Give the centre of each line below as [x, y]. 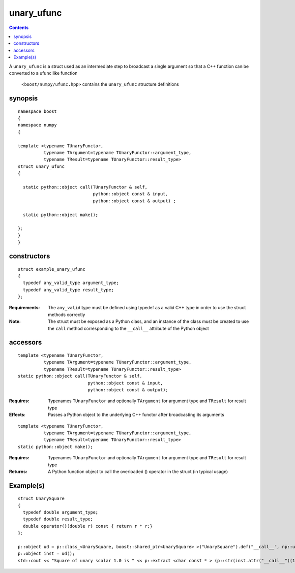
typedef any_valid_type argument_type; [71, 283]
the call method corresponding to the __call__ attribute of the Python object [128, 328]
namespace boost [37, 111]
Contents [19, 28]
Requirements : [25, 308]
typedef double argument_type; [60, 512]
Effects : [17, 415]
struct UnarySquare [41, 499]
